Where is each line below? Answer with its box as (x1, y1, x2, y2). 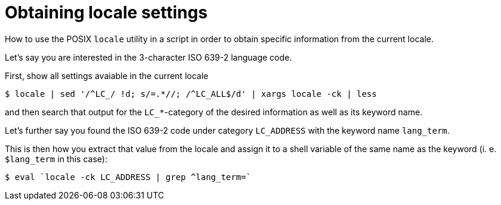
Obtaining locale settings (5, 2, 208, 23)
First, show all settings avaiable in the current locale (5, 70, 209, 81)
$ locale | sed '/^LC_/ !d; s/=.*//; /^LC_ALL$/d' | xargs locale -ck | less (5, 89, 377, 99)
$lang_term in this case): (5, 153, 107, 164)
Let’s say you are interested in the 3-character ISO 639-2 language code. (5, 52, 292, 62)
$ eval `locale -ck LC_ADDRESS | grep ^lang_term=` (5, 172, 252, 182)
